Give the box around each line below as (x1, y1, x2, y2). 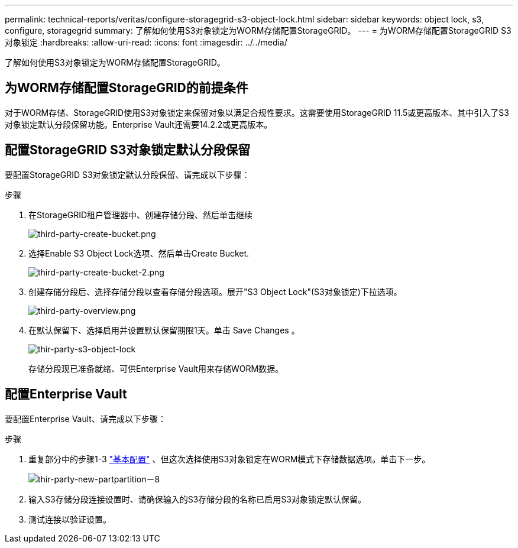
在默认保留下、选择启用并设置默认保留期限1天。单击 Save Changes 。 (28, 325, 300, 335)
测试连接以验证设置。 (28, 514, 111, 524)
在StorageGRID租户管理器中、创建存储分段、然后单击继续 (28, 209, 253, 220)
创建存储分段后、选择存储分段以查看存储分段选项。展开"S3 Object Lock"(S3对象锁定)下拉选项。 (28, 286, 402, 297)
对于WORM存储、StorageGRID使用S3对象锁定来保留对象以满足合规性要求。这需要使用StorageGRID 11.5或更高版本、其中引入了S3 (5, 107, 509, 118)
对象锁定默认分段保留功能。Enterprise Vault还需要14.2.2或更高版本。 (5, 119, 273, 129)
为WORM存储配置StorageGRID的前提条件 (5, 80, 248, 96)
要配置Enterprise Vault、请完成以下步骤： (5, 413, 166, 424)
